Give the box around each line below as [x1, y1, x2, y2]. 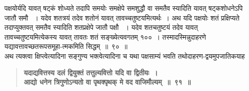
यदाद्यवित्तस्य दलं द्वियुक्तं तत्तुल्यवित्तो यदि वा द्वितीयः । [23, 67, 158, 77]
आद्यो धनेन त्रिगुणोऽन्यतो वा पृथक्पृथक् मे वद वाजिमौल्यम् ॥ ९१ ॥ [23, 77, 191, 87]
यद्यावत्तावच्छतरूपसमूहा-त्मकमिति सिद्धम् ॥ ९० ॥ [4, 41, 128, 51]
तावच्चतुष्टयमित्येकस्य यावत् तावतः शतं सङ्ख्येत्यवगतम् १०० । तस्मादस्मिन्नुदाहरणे [4, 31, 206, 42]
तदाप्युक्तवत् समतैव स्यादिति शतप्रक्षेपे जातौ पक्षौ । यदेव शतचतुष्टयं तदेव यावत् [4, 22, 198, 32]
